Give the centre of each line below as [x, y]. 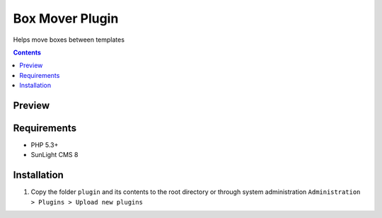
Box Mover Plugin [66, 18]
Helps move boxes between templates [69, 40]
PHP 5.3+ [45, 145]
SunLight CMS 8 [54, 155]
